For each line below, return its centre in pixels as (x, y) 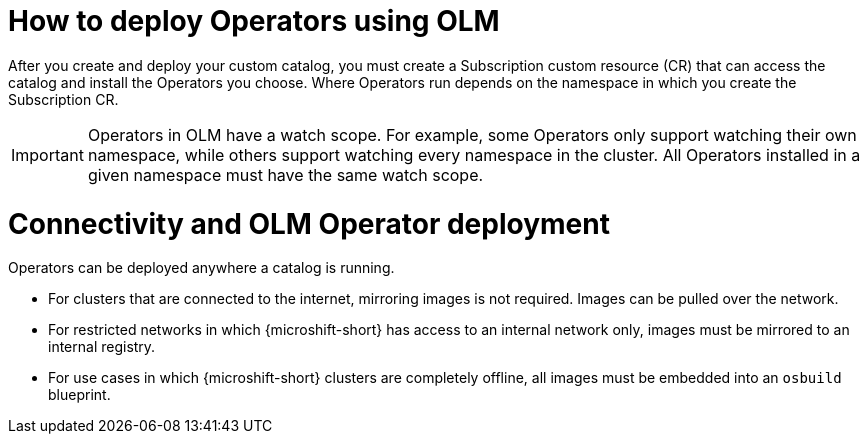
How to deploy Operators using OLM (254, 21)
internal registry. (102, 347)
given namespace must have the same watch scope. (285, 174)
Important (47, 154)
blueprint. (79, 395)
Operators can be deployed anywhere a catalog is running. (201, 268)
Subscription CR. (63, 99)
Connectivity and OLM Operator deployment (309, 223)
